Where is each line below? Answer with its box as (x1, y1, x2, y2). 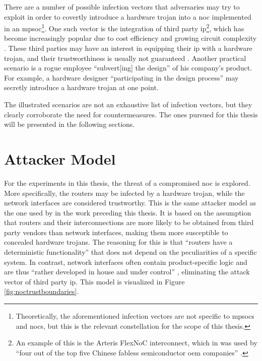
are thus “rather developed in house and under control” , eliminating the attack (4, 266, 250, 277)
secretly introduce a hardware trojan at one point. (4, 82, 159, 93)
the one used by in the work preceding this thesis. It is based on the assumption (4, 207, 251, 218)
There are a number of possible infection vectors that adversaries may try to (4, 2, 240, 12)
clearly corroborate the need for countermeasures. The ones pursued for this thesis (4, 109, 258, 119)
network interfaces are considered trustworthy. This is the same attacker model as (4, 197, 256, 208)
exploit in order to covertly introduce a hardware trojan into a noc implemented (4, 11, 251, 22)
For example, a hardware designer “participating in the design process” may (4, 72, 239, 83)
